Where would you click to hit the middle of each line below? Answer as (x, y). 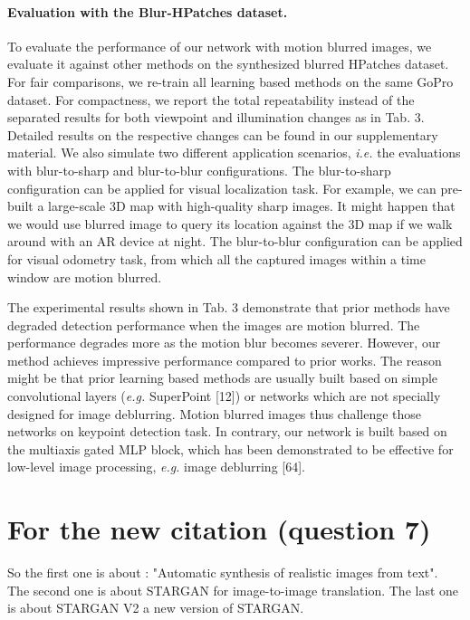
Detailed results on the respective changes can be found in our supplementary (223, 134)
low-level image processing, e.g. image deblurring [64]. (156, 467)
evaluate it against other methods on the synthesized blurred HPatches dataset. (228, 64)
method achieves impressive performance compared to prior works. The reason (225, 360)
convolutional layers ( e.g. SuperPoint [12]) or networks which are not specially (224, 396)
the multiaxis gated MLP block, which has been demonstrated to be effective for (230, 448)
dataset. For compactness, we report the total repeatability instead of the (211, 99)
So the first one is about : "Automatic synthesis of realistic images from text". (223, 572)
